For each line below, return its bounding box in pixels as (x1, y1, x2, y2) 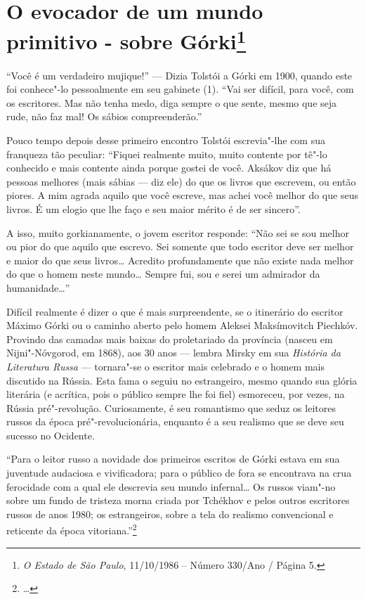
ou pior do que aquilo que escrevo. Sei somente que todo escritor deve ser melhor (6, 239, 354, 254)
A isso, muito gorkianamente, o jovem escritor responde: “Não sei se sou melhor (6, 225, 349, 240)
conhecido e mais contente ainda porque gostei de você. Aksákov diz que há (6, 160, 332, 175)
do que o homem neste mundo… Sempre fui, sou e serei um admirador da (6, 266, 320, 281)
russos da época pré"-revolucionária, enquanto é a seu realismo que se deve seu (6, 414, 344, 429)
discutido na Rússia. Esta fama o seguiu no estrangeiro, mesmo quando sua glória (6, 373, 358, 387)
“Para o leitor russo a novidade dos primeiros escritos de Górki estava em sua (6, 451, 340, 466)
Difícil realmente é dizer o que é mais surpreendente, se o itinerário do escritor (6, 304, 344, 318)
